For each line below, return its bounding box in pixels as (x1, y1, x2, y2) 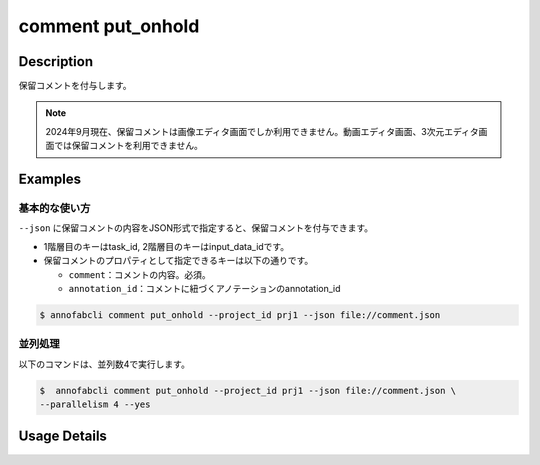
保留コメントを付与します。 (18, 80, 132, 92)
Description (18, 53, 94, 70)
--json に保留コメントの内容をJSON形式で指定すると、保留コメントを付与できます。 (18, 222, 374, 234)
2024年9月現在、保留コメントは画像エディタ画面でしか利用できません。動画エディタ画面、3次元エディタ (45, 125, 479, 137)
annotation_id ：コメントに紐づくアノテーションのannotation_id (68, 282, 341, 294)
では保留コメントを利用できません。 (53, 140, 204, 152)
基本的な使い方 (18, 201, 91, 215)
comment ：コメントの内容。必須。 (68, 268, 212, 280)
